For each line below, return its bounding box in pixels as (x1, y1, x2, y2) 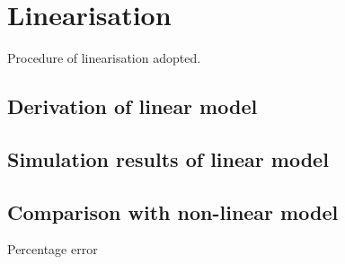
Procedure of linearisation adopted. (7, 48, 201, 67)
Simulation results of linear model (7, 145, 329, 172)
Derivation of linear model (7, 92, 258, 120)
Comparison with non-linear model (7, 198, 339, 225)
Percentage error (7, 240, 98, 259)
